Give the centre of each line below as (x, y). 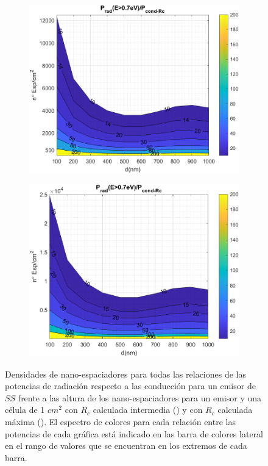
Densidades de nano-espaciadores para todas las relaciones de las (126, 374)
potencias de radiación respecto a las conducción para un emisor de (130, 386)
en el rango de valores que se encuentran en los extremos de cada (126, 446)
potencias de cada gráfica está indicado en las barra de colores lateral (134, 433)
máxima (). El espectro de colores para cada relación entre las (120, 422)
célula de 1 (25, 410)
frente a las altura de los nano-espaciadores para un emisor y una (140, 397)
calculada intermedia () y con (148, 410)
